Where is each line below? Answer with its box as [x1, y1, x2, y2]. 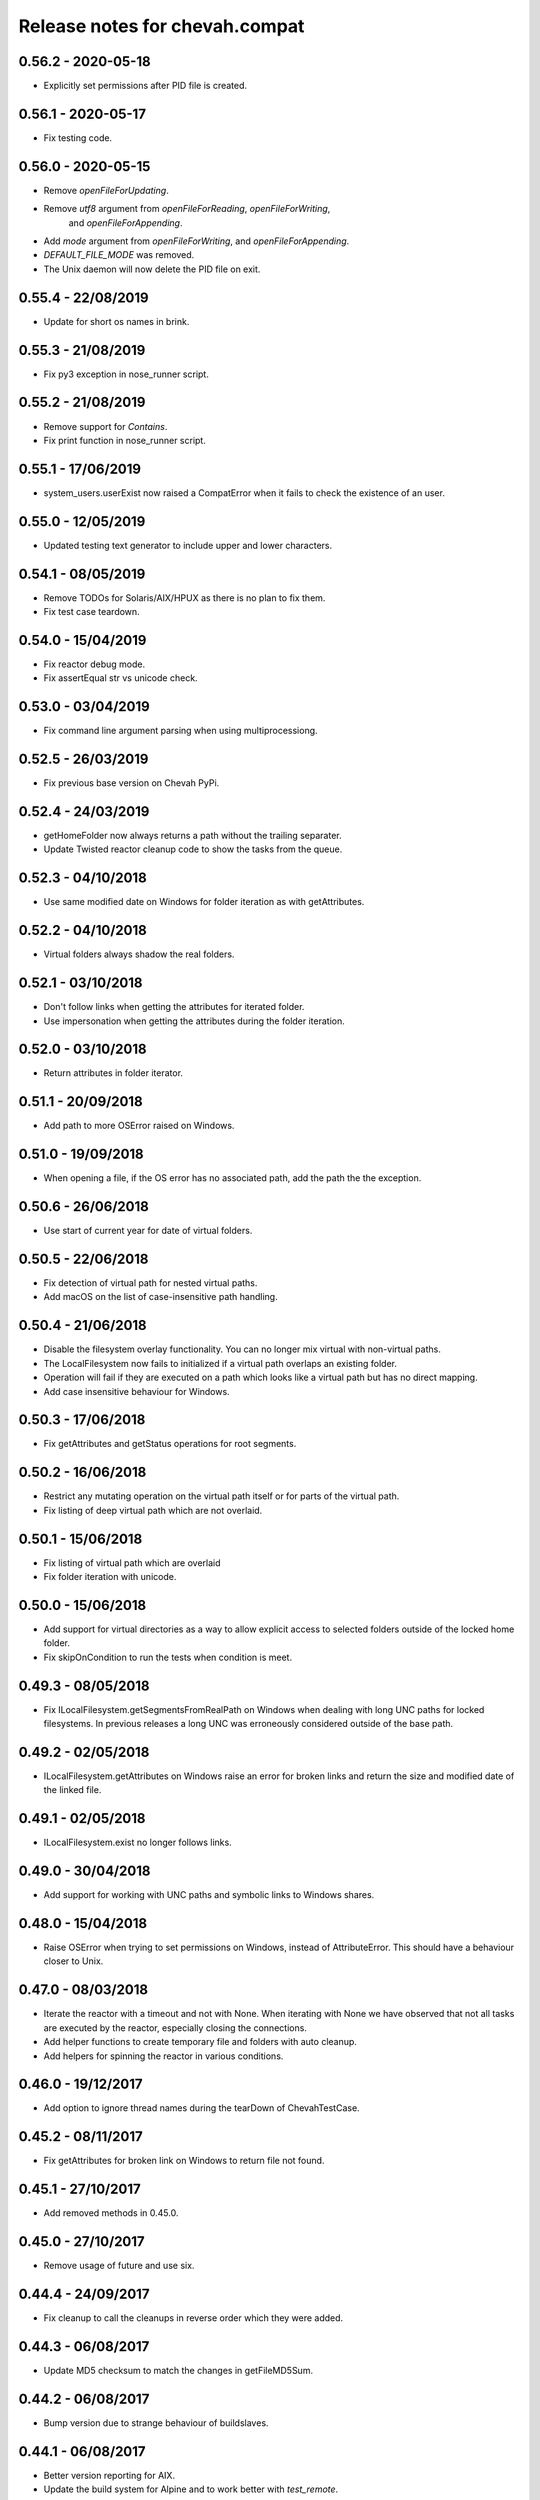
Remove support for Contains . [43, 420, 168, 432]
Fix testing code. [43, 131, 113, 144]
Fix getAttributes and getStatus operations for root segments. [43, 1438, 297, 1450]
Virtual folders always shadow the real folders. [43, 948, 235, 960]
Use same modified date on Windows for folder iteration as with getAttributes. [43, 896, 365, 908]
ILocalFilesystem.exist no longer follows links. [43, 1836, 232, 1849]
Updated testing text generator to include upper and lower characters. [43, 539, 333, 551]
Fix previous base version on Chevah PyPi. [43, 777, 220, 789]
